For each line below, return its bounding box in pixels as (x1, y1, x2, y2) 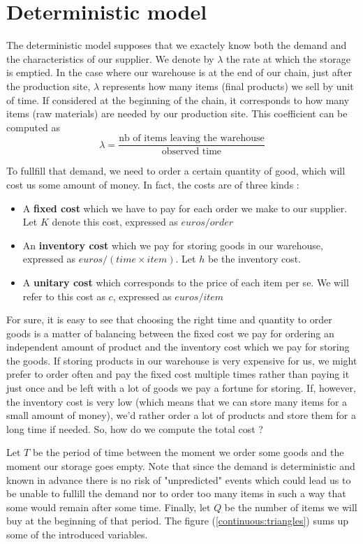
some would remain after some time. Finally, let (6, 499, 211, 514)
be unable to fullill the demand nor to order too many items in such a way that (6, 486, 346, 501)
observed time (161, 147, 222, 157)
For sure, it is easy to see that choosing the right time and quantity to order (6, 312, 332, 327)
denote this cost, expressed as (52, 214, 178, 229)
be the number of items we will (224, 499, 357, 514)
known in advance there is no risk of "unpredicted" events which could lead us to (6, 472, 351, 487)
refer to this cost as (22, 288, 105, 303)
